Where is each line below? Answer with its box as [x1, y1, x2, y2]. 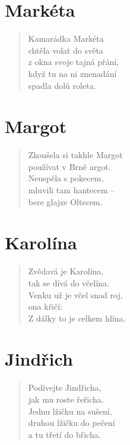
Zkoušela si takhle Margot [28, 149, 123, 161]
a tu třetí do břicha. [28, 428, 101, 440]
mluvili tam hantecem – [28, 184, 115, 196]
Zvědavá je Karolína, [28, 265, 104, 277]
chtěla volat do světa [28, 44, 103, 56]
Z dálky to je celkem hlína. [28, 311, 126, 324]
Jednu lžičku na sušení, [28, 404, 112, 417]
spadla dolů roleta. [28, 79, 96, 91]
